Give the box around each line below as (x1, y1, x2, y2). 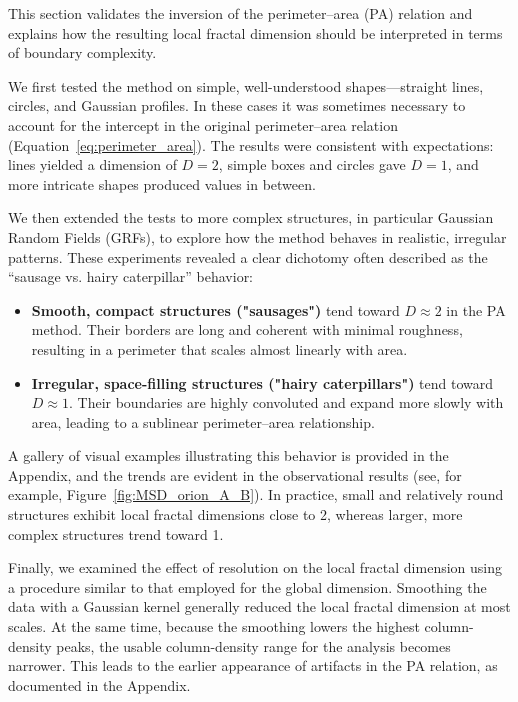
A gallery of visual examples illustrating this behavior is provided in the (8, 445, 449, 466)
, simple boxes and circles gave (218, 154, 406, 175)
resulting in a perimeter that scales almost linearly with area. (31, 338, 408, 359)
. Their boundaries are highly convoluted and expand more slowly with (68, 392, 504, 413)
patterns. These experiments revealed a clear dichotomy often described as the (8, 246, 488, 267)
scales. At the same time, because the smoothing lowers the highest (8, 616, 420, 637)
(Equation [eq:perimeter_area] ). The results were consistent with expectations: (8, 134, 494, 155)
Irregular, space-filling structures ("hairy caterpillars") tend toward (31, 372, 494, 393)
